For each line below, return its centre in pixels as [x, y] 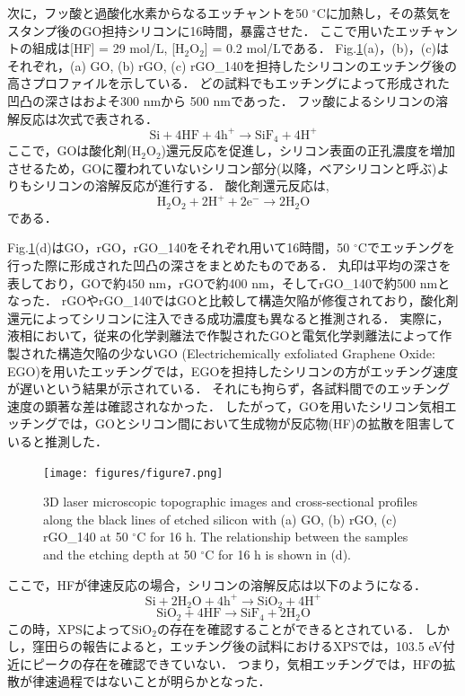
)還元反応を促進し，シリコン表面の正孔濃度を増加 [308, 150]
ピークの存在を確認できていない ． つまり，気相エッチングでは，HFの [237, 663]
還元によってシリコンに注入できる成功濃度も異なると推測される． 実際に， [228, 317]
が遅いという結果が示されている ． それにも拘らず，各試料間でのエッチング [229, 388]
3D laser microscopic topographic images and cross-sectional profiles [231, 502]
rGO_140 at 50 [86, 537]
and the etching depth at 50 [120, 554]
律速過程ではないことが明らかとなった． [151, 681]
